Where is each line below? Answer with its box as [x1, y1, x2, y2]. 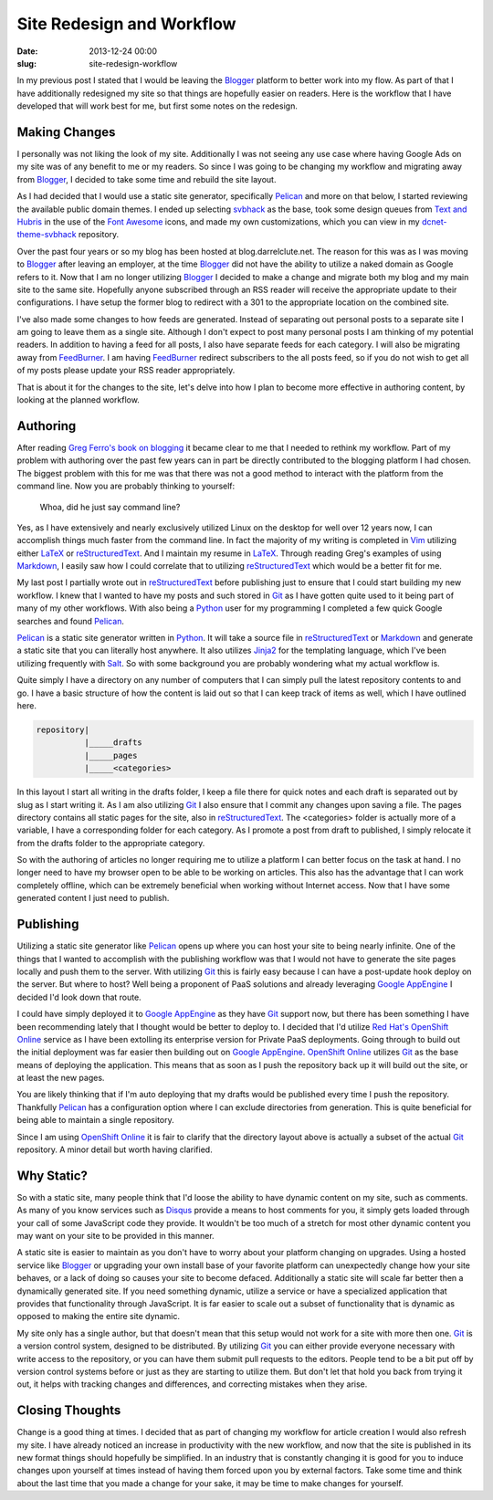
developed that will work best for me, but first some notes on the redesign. [16, 100, 299, 111]
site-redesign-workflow [89, 58, 178, 68]
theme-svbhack [16, 229, 77, 240]
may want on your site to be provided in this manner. [16, 1231, 215, 1242]
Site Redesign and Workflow [16, 14, 236, 34]
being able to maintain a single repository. [16, 1115, 175, 1126]
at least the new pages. [16, 1073, 105, 1084]
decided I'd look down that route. [16, 991, 142, 1002]
